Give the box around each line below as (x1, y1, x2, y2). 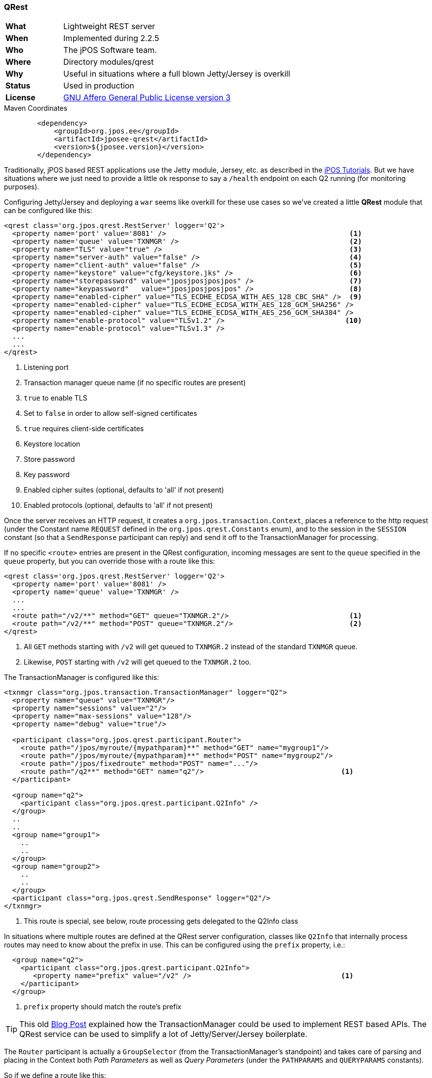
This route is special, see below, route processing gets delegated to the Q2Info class (24, 917, 298, 926)
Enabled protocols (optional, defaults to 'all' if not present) (24, 501, 213, 510)
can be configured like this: (4, 206, 92, 215)
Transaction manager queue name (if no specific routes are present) (24, 378, 246, 387)
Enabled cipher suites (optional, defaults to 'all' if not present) (24, 486, 224, 494)
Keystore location (24, 440, 80, 449)
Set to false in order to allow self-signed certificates (24, 409, 197, 418)
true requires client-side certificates (24, 424, 144, 433)
